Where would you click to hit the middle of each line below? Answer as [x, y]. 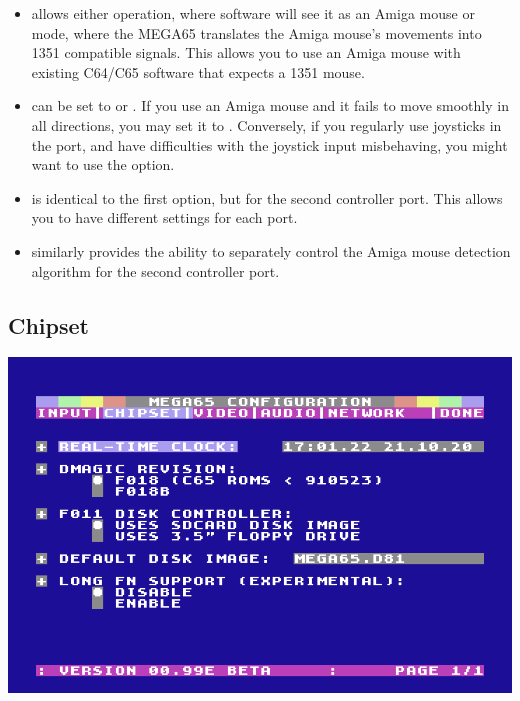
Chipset [48, 324]
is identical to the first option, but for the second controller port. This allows [267, 197]
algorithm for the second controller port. [155, 270]
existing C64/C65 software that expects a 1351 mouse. [198, 71]
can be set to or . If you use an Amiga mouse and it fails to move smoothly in [270, 105]
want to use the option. [103, 164]
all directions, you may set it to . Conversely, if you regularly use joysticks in [266, 124]
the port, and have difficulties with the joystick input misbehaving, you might [269, 144]
